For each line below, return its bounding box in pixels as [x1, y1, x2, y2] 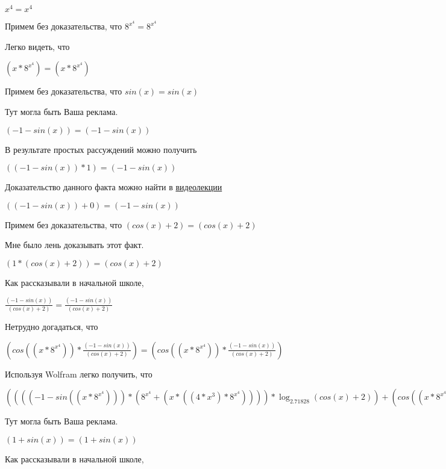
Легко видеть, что [5, 40, 70, 52]
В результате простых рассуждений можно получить [5, 143, 197, 155]
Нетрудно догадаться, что [5, 320, 98, 333]
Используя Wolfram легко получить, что [5, 367, 152, 380]
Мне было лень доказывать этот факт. [5, 238, 144, 251]
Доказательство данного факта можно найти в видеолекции [5, 181, 222, 193]
